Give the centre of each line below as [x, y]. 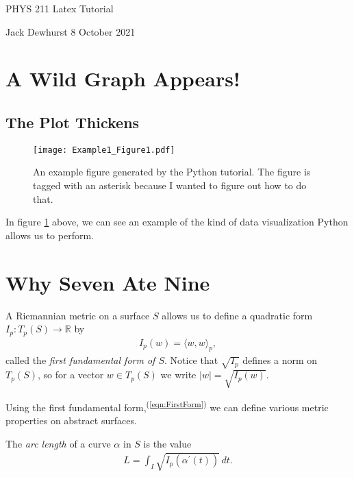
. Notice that [191, 360]
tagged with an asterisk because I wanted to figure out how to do [170, 185]
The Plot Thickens [73, 122]
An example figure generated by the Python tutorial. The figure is [172, 172]
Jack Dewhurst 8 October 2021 [71, 31]
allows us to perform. [50, 235]
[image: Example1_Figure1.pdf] [104, 150]
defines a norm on [280, 360]
